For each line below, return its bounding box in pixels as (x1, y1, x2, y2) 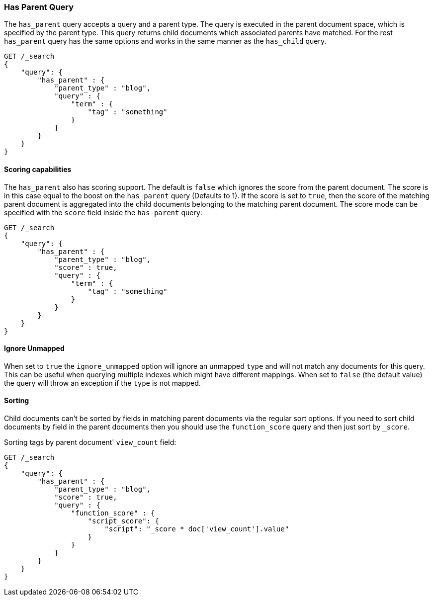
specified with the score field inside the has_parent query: (4, 208, 202, 217)
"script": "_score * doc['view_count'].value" (104, 525, 289, 533)
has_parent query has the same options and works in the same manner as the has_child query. (4, 37, 327, 46)
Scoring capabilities (4, 165, 72, 173)
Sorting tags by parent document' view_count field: (4, 438, 176, 447)
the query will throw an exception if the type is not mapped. (4, 378, 201, 387)
